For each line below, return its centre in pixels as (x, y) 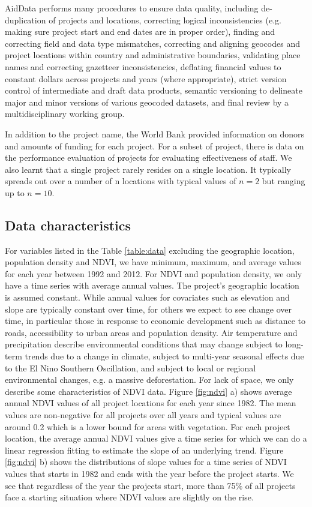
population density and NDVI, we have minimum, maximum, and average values (153, 262)
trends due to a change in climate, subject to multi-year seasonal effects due (164, 356)
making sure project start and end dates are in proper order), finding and (140, 31)
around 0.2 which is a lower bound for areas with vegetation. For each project (148, 426)
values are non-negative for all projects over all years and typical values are (143, 415)
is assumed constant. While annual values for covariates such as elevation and (147, 297)
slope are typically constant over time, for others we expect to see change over (148, 309)
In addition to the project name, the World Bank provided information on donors (155, 133)
